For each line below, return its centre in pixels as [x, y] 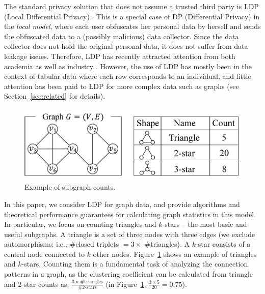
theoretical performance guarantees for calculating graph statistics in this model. [130, 214]
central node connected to [44, 254]
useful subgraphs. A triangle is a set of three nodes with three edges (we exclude [130, 234]
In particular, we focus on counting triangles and [80, 224]
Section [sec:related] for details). [55, 96]
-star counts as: [45, 284]
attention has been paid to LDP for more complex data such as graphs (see [122, 86]
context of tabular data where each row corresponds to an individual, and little [128, 76]
